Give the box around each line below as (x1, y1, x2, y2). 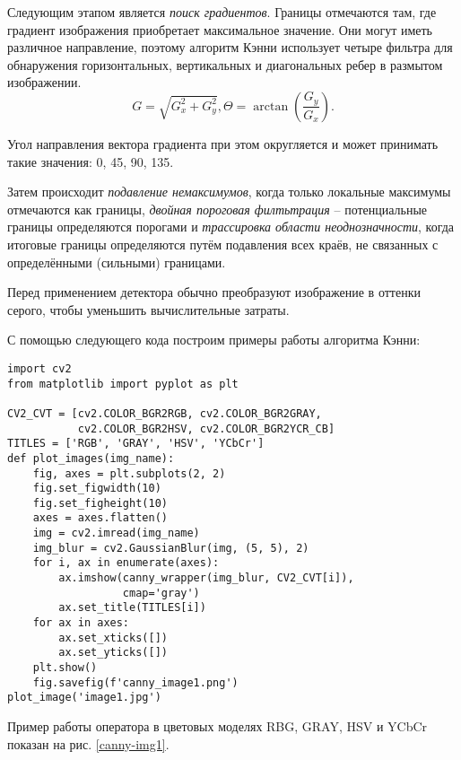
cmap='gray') (122, 586, 200, 599)
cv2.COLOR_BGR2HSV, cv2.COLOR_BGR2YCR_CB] (77, 422, 335, 435)
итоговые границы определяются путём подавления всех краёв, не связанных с (7, 234, 439, 253)
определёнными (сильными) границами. (7, 252, 226, 271)
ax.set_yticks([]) (58, 646, 168, 660)
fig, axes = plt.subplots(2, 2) (32, 467, 226, 480)
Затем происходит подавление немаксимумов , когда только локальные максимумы (7, 182, 451, 201)
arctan (253, 100, 289, 113)
